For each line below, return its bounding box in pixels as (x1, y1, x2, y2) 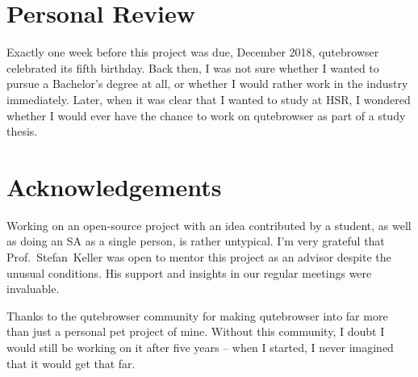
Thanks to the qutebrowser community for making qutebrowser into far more (6, 307, 388, 324)
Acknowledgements (6, 170, 222, 203)
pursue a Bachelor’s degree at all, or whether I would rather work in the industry (6, 75, 408, 92)
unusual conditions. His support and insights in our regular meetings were (6, 264, 372, 281)
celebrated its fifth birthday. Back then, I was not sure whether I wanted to (6, 59, 379, 76)
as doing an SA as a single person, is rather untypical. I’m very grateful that (6, 232, 385, 249)
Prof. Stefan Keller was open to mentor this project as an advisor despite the (6, 249, 391, 265)
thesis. (6, 123, 38, 140)
